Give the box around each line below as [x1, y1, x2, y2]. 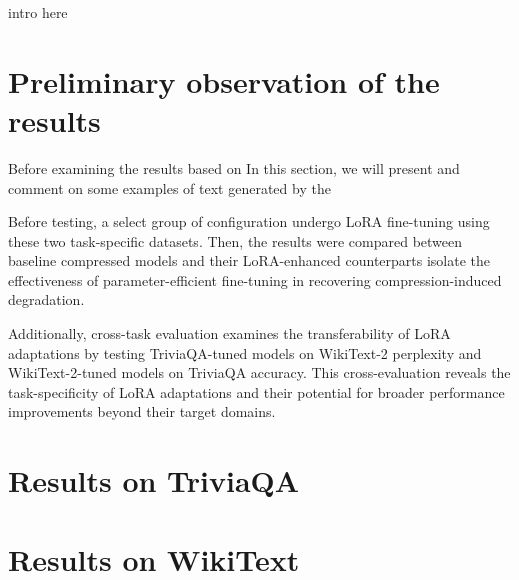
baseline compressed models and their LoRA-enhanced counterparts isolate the [8, 250, 491, 271]
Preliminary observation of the [8, 60, 440, 101]
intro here [8, 2, 68, 22]
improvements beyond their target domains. [8, 401, 276, 422]
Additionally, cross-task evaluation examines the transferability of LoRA [8, 323, 451, 344]
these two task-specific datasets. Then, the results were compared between [8, 230, 463, 251]
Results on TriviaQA [8, 460, 300, 501]
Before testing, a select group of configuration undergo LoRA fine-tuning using [8, 211, 490, 232]
